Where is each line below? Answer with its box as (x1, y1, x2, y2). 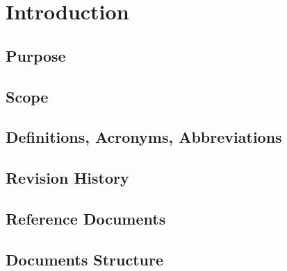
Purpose (6, 44, 66, 66)
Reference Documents (6, 207, 166, 229)
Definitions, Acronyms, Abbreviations (6, 126, 282, 148)
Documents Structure (6, 248, 164, 270)
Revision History (6, 167, 129, 189)
